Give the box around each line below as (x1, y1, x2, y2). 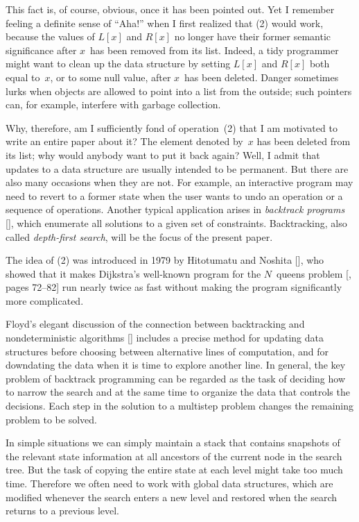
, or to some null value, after (50, 69, 171, 84)
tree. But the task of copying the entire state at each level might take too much (6, 462, 343, 477)
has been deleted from (256, 134, 351, 149)
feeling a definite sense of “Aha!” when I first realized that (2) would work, (6, 15, 324, 30)
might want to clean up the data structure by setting (6, 56, 231, 71)
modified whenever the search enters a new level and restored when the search (6, 489, 338, 504)
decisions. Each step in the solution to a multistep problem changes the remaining (6, 398, 353, 413)
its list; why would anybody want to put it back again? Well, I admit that (6, 147, 320, 162)
